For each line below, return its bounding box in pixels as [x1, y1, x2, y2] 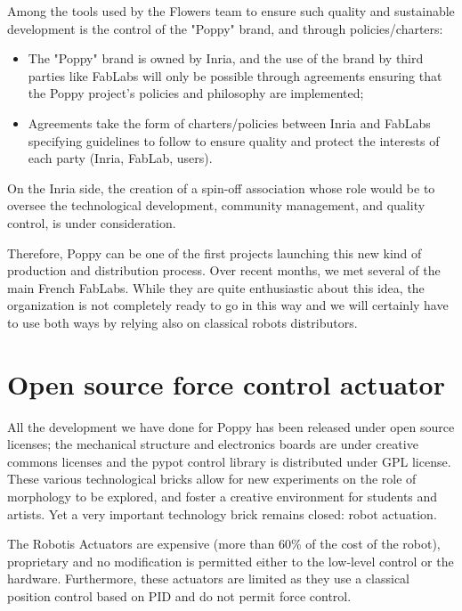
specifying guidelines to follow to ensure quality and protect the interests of [28, 131, 440, 150]
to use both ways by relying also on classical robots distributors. [7, 313, 358, 331]
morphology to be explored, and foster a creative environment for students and [7, 487, 438, 505]
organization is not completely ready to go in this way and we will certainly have [7, 296, 449, 314]
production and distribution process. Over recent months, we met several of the [7, 261, 441, 280]
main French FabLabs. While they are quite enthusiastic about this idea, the [7, 278, 425, 297]
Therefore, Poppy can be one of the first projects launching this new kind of [7, 243, 422, 262]
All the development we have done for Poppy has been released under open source [7, 417, 455, 436]
